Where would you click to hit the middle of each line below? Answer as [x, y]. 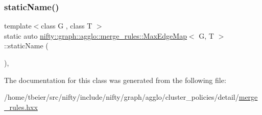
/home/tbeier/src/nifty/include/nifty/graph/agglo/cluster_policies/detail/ [122, 97]
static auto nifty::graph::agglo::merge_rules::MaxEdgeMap [96, 35]
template [18, 26]
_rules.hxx [21, 107]
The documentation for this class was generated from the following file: [115, 80]
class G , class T [67, 26]
